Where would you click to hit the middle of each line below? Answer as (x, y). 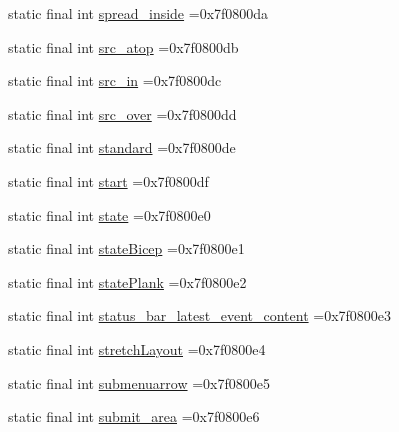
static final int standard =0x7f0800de (122, 147)
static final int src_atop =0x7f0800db (123, 46)
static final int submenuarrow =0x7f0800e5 (139, 382)
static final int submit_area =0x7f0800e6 (134, 416)
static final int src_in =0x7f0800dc (115, 80)
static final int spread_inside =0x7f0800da (138, 13)
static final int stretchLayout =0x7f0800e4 (137, 348)
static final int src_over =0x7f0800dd (122, 113)
